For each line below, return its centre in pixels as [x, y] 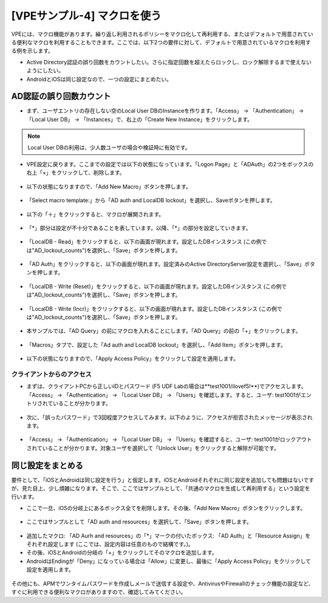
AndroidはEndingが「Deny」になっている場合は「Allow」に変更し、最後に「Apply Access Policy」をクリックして [169, 561]
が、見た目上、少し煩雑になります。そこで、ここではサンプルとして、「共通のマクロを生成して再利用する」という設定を [161, 488]
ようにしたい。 [45, 70]
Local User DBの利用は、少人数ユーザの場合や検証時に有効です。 [109, 147]
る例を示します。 [32, 51]
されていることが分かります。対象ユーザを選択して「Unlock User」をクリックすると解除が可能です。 [153, 448]
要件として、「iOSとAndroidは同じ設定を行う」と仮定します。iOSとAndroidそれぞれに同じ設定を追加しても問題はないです [162, 480]
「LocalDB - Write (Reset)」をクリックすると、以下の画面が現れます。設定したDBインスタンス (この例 [154, 286]
